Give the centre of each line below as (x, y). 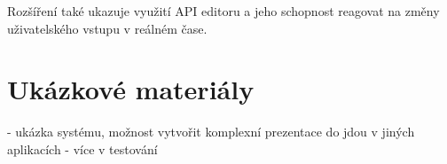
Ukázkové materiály (131, 89)
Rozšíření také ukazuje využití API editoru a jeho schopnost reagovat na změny (223, 11)
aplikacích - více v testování (82, 148)
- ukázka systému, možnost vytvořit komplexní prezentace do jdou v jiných (211, 132)
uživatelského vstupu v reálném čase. (107, 28)
